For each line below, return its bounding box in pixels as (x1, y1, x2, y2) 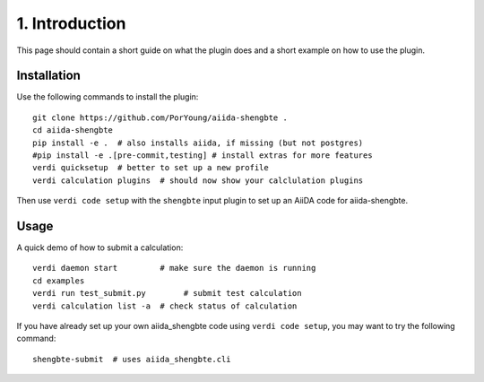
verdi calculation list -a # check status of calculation (32, 300, 298, 311)
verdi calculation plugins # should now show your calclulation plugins (32, 175, 364, 186)
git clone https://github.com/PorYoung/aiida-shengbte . (32, 112, 289, 123)
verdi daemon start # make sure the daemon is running (32, 263, 316, 273)
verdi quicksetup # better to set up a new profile (32, 162, 269, 173)
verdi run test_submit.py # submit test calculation (32, 288, 302, 299)
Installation (16, 68, 81, 83)
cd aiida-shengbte (32, 126, 114, 135)
